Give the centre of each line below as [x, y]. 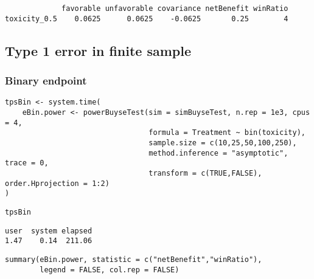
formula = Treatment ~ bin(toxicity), [227, 133]
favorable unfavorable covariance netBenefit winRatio [175, 9]
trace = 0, [27, 163]
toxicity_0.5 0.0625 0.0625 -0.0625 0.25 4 [147, 19]
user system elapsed [49, 231]
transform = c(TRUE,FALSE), [205, 173]
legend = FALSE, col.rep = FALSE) [110, 270]
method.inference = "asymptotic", [218, 153]
